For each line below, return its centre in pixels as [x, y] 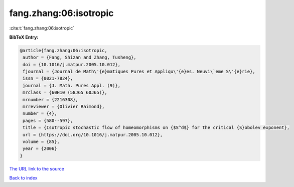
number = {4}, [40, 114]
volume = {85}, [41, 142]
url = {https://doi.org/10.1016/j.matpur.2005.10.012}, [93, 135]
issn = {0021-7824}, [48, 78]
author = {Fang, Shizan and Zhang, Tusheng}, [80, 57]
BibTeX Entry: [24, 37]
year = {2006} [40, 149]
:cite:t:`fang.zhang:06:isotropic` [42, 28]
